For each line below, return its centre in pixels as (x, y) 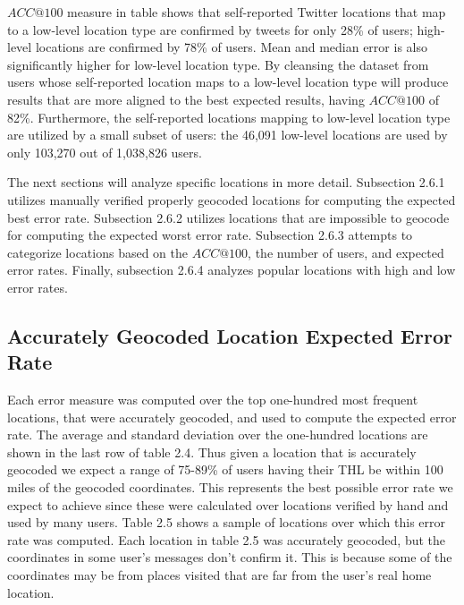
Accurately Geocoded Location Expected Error (230, 335)
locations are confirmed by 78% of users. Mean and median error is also (231, 47)
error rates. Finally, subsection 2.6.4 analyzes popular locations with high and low (232, 270)
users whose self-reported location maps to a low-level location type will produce (228, 82)
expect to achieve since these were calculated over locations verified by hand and (228, 504)
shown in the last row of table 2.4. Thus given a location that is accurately (212, 452)
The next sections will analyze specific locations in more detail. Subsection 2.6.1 (226, 182)
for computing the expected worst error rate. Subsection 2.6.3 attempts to (210, 235)
